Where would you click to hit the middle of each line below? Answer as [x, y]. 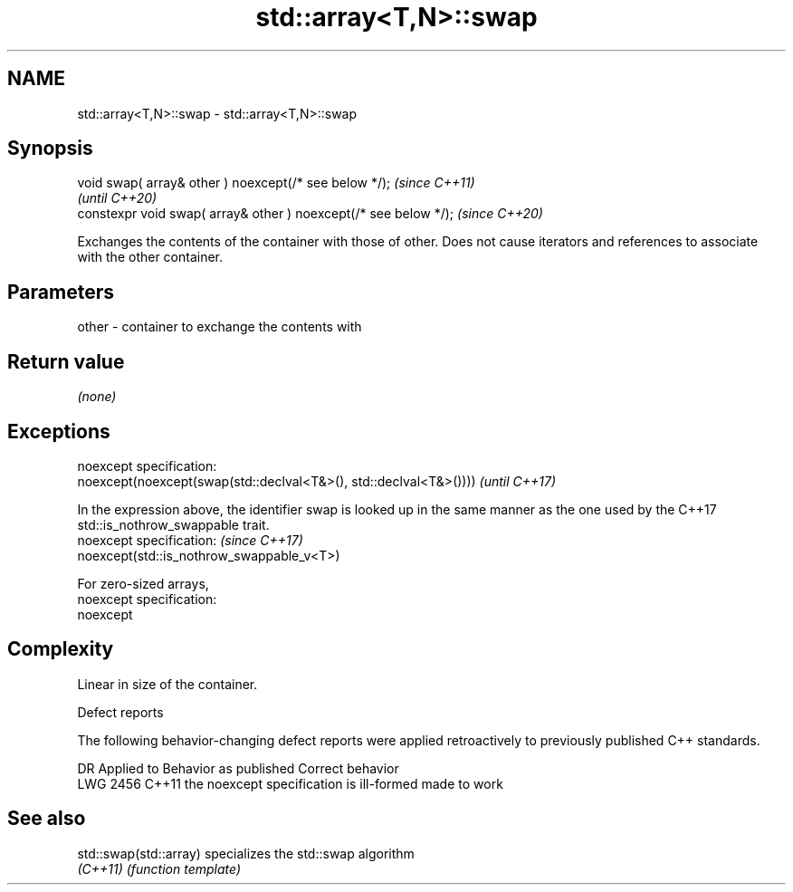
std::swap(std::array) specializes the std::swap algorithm [246, 853]
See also [47, 819]
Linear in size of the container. [167, 684]
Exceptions [59, 431]
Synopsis [50, 149]
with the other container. [150, 257]
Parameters [61, 292]
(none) [97, 397]
